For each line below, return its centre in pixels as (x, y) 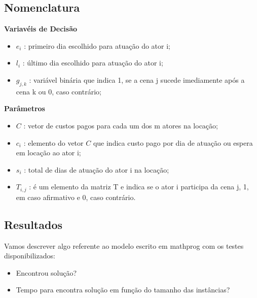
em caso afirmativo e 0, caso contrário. (76, 197)
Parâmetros (25, 108)
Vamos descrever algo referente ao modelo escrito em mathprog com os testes (124, 245)
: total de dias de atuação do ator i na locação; (97, 169)
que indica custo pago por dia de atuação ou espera (173, 142)
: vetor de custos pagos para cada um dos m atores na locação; (121, 125)
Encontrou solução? (46, 272)
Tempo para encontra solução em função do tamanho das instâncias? (123, 290)
